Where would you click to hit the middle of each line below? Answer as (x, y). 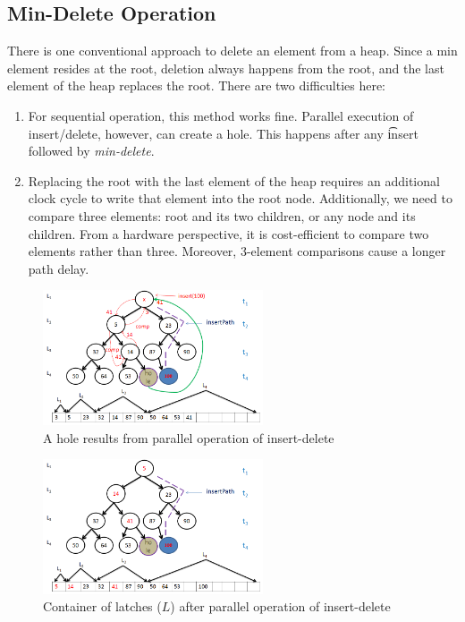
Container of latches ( (102, 606)
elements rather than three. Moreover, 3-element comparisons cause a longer (237, 251)
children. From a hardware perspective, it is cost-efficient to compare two (228, 233)
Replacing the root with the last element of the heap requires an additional (234, 180)
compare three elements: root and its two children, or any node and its (222, 215)
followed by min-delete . (91, 151)
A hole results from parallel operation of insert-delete (189, 437)
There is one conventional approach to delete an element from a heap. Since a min (232, 51)
